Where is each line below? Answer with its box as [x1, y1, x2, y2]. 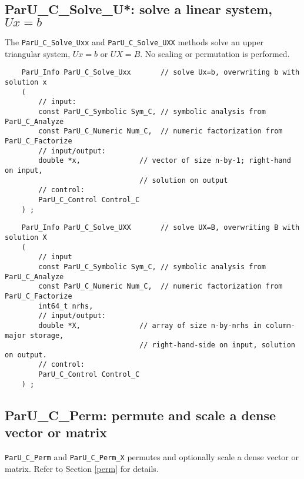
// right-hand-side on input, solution [139, 341, 295, 350]
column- [265, 321, 295, 330]
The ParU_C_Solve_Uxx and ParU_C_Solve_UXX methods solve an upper [5, 36, 264, 48]
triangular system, [5, 47, 71, 59]
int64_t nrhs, [38, 302, 93, 310]
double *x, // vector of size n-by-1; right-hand [38, 156, 291, 165]
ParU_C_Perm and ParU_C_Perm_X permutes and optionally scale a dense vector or [5, 451, 299, 463]
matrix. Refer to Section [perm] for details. [5, 462, 159, 474]
